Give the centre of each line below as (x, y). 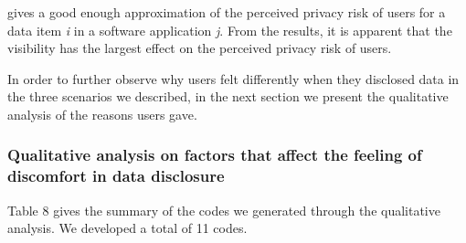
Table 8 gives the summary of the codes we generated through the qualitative (224, 210)
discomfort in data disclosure (116, 176)
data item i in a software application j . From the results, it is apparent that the (230, 30)
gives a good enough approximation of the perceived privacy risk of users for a (227, 12)
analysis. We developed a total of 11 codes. (127, 228)
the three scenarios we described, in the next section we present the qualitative (228, 96)
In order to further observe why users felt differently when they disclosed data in (233, 78)
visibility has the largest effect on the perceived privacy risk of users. (200, 48)
